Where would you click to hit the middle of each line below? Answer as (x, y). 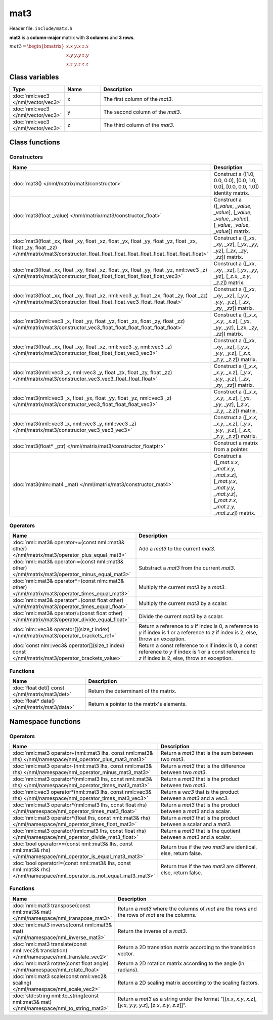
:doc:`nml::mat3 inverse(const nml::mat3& (62, 925)
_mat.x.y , (225, 468)
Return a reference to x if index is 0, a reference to (199, 626)
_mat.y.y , (224, 487)
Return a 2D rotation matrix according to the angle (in (181, 963)
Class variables (34, 77)
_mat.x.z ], (225, 475)
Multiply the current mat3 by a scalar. (183, 603)
